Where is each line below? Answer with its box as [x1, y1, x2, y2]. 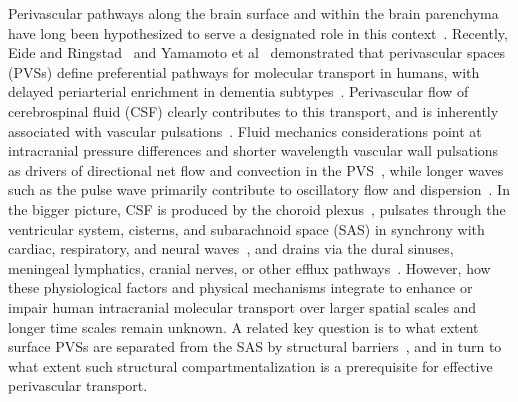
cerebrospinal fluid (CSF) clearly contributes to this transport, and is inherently [8, 100, 499, 121]
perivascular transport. [8, 375, 148, 396]
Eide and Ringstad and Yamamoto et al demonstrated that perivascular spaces [8, 42, 506, 63]
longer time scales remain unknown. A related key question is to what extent [8, 316, 479, 337]
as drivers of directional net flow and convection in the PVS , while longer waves [8, 159, 504, 180]
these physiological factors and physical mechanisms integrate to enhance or [8, 277, 473, 298]
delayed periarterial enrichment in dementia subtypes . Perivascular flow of [8, 81, 469, 102]
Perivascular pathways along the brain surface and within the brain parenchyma [8, 3, 499, 23]
